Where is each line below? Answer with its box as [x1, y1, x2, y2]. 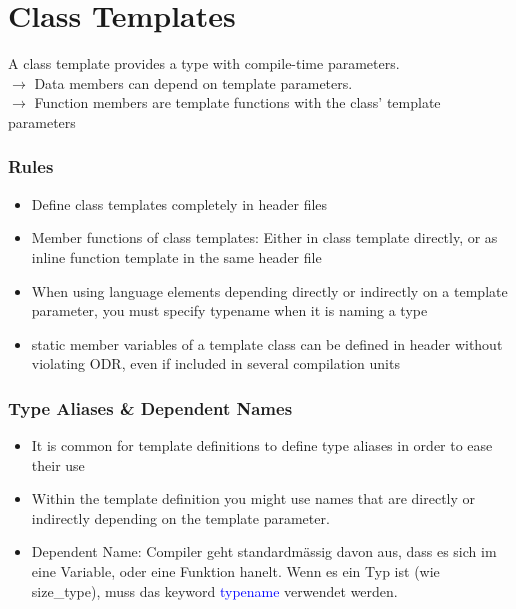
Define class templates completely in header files [31, 193, 328, 214]
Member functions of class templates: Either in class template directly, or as [31, 227, 498, 248]
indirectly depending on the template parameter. [31, 507, 330, 528]
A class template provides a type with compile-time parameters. [8, 53, 400, 74]
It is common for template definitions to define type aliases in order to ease [31, 435, 493, 456]
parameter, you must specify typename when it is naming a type [31, 300, 428, 321]
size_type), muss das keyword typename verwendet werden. [31, 580, 398, 601]
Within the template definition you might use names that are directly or [31, 488, 476, 509]
